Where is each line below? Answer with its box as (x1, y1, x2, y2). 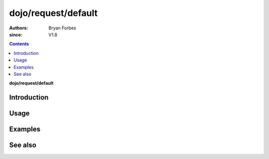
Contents (9, 41, 29, 47)
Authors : (9, 25, 28, 31)
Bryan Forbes (48, 25, 77, 31)
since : (9, 31, 22, 37)
